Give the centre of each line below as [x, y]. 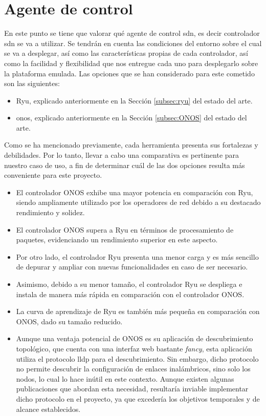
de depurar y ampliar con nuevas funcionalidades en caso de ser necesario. [132, 267]
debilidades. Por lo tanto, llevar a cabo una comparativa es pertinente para [122, 155]
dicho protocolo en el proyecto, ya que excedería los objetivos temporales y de [138, 398]
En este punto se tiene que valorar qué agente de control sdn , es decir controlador [132, 33]
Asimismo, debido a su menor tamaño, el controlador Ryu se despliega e [129, 284]
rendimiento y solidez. [50, 212]
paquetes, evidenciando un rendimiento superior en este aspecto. [117, 240]
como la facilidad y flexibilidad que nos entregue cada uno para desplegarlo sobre [131, 63]
